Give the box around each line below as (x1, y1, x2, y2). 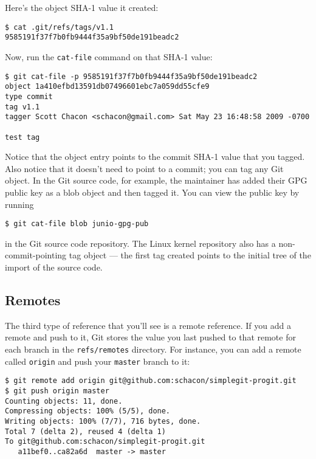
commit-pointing (5, 249, 67, 261)
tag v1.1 (5, 102, 40, 111)
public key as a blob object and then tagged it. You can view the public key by (5, 185, 300, 198)
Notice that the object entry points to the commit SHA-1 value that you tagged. (5, 150, 305, 163)
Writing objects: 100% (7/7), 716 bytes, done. (5, 416, 201, 426)
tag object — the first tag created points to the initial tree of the (69, 249, 311, 261)
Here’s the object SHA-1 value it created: (5, 1, 159, 13)
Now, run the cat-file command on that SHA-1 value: (5, 50, 213, 63)
